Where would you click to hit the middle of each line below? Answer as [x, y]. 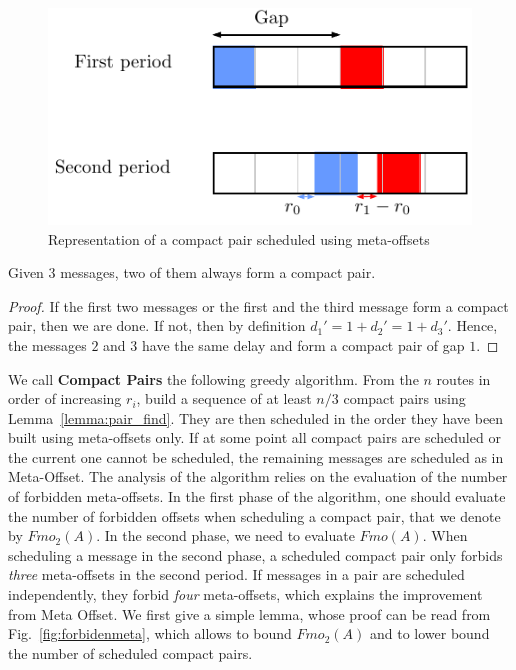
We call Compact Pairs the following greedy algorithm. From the [213, 378]
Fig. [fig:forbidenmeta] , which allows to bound [150, 633]
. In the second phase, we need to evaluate [225, 535]
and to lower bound [429, 633]
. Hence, [472, 325]
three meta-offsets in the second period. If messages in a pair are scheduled [236, 574]
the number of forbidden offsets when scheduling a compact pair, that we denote [254, 515]
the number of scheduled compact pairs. [130, 652]
